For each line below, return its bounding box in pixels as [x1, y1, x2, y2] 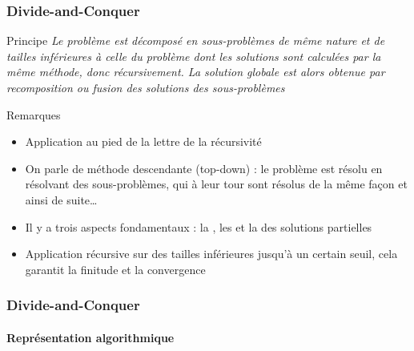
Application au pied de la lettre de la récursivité [25, 133, 262, 150]
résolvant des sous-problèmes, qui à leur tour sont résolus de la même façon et [25, 175, 408, 192]
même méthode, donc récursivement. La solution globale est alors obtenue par [6, 63, 385, 80]
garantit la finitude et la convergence [25, 260, 206, 277]
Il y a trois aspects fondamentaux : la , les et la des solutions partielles [25, 218, 372, 235]
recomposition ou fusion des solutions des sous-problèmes [6, 79, 285, 95]
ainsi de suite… [25, 191, 98, 208]
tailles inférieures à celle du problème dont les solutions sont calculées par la [6, 47, 381, 64]
